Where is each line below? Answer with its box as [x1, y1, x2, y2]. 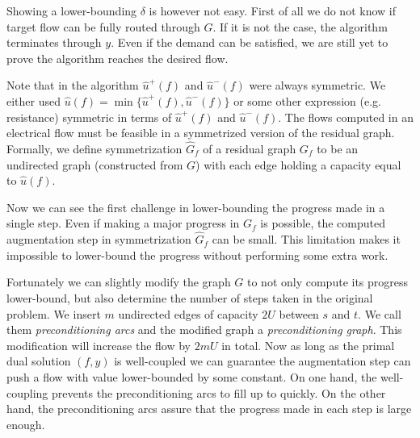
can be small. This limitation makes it [212, 231, 401, 248]
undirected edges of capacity [118, 305, 258, 322]
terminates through [6, 34, 102, 51]
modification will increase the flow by [6, 336, 191, 353]
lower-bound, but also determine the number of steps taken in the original [6, 289, 373, 306]
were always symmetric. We [249, 77, 386, 94]
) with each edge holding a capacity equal [195, 156, 401, 173]
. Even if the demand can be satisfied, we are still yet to [111, 34, 388, 51]
